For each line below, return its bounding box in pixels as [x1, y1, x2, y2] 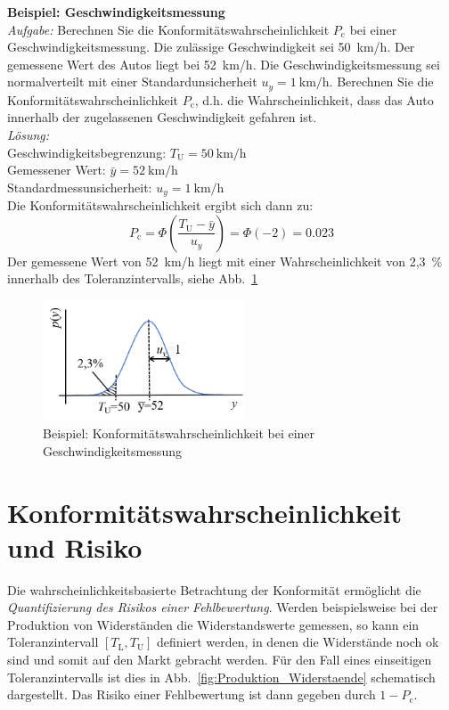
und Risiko [7, 528, 143, 565]
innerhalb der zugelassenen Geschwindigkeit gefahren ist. [7, 108, 317, 126]
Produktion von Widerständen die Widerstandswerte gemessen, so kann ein [7, 615, 420, 633]
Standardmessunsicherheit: [7, 177, 152, 196]
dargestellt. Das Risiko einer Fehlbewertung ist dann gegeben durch [7, 685, 376, 704]
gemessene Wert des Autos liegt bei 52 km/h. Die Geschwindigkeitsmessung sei [7, 54, 440, 73]
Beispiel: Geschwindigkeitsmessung [7, 3, 225, 20]
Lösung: [7, 126, 50, 144]
